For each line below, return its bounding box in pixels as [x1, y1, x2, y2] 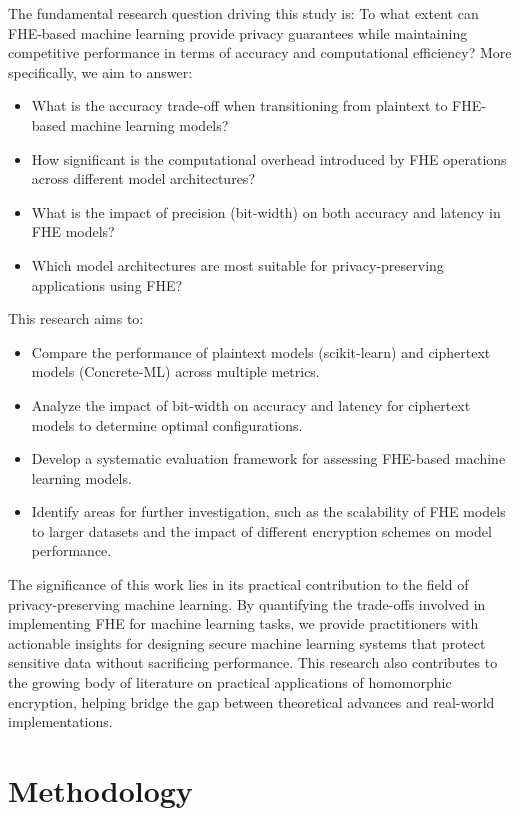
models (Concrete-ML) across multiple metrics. [31, 361, 320, 382]
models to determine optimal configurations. [31, 414, 303, 435]
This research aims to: [8, 308, 144, 329]
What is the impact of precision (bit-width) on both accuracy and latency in [31, 201, 501, 222]
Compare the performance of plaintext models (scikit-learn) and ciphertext [31, 341, 491, 362]
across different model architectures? [31, 168, 255, 189]
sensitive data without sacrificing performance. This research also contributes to [8, 652, 498, 673]
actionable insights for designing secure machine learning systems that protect [8, 632, 486, 653]
